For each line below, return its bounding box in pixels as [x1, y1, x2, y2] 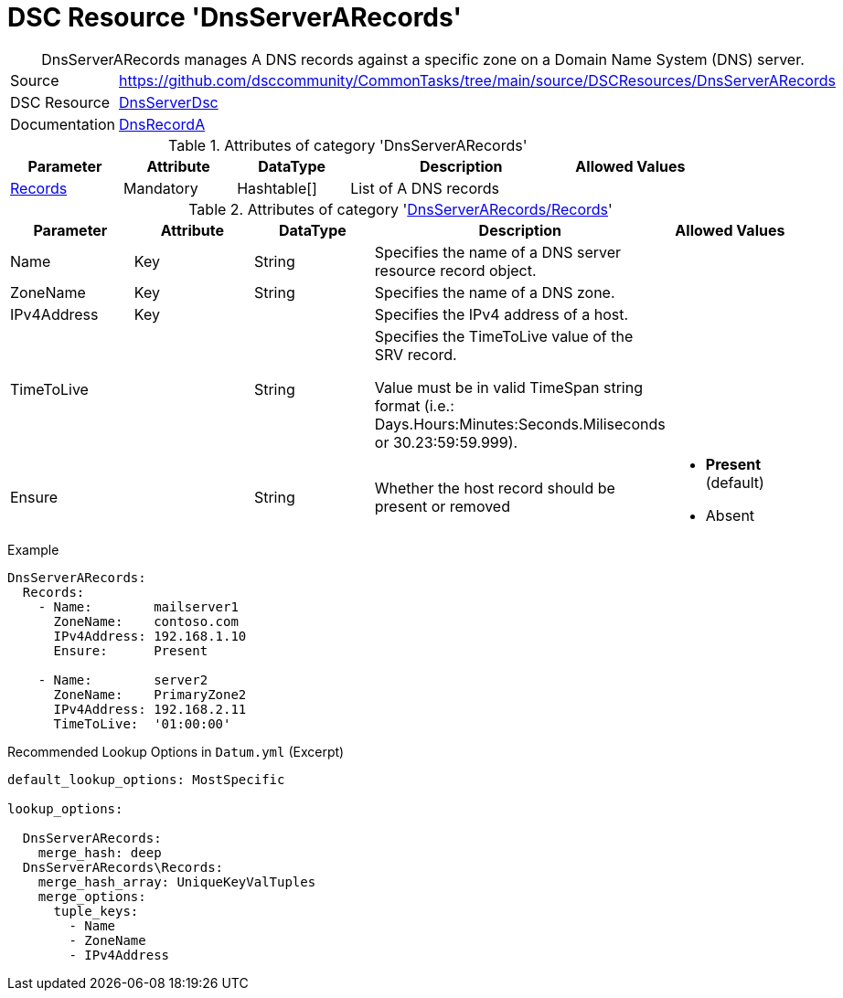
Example [7, 541, 59, 557]
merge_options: [37, 888, 146, 904]
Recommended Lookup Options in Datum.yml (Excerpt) [7, 743, 345, 759]
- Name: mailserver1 [37, 599, 239, 614]
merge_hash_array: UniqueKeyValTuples [37, 874, 316, 889]
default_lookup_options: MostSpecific [7, 771, 285, 787]
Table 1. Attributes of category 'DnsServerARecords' [167, 135, 528, 154]
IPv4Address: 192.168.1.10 [53, 628, 247, 643]
